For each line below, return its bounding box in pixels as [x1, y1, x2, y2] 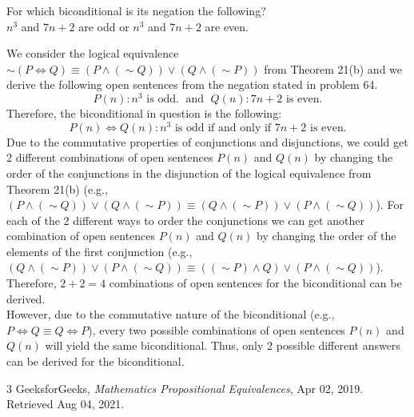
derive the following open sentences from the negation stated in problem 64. [6, 76, 378, 93]
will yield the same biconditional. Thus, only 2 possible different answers [45, 337, 400, 354]
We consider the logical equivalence [6, 45, 179, 62]
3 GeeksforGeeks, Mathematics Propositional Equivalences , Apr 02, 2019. [6, 379, 364, 396]
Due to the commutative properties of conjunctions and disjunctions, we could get [6, 133, 408, 150]
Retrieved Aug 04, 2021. [6, 395, 125, 412]
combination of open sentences [6, 227, 156, 244]
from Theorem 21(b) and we [264, 60, 403, 77]
